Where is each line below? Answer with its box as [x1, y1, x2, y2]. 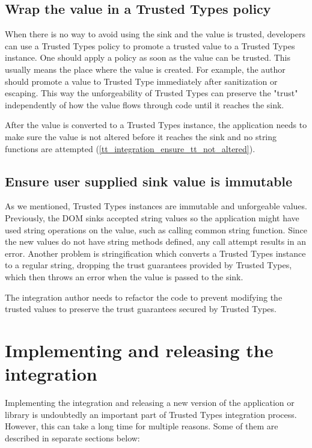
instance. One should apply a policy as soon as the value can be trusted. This [5, 51, 291, 64]
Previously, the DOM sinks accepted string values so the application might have [5, 211, 299, 224]
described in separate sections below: [5, 431, 140, 444]
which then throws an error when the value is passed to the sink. [5, 270, 243, 283]
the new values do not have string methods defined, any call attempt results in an [5, 235, 306, 248]
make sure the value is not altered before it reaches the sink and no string [5, 130, 277, 143]
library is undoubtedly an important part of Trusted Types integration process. [5, 408, 297, 420]
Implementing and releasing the [5, 337, 274, 362]
